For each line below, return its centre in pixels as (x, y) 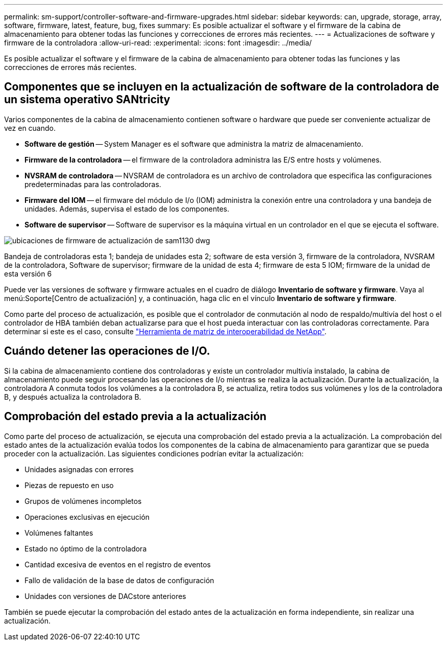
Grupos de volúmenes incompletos (83, 501)
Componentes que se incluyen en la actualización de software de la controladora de (222, 87)
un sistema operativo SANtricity (87, 100)
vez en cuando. (30, 128)
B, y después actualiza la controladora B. (73, 397)
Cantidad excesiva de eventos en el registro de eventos (118, 564)
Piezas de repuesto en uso (69, 485)
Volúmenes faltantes (59, 533)
